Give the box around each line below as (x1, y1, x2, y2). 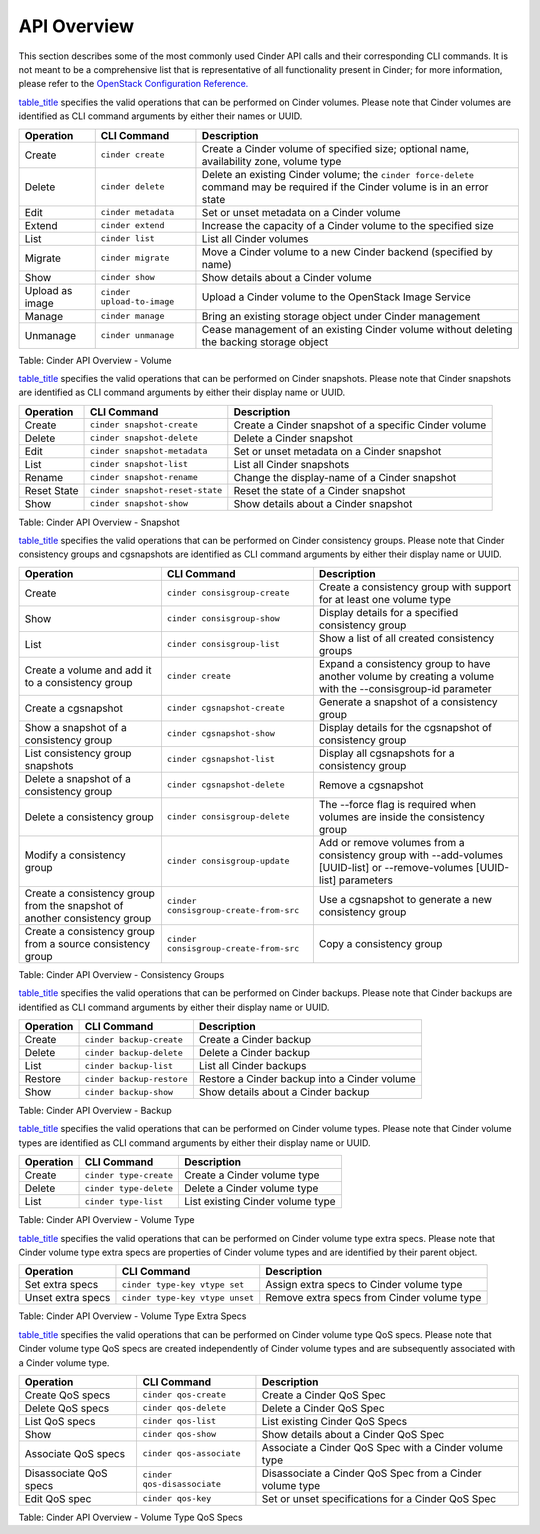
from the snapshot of (24, 898, 124, 912)
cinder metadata (100, 207, 175, 217)
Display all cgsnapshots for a (318, 746, 455, 760)
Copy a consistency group (318, 936, 443, 950)
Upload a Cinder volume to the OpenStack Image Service (201, 290, 471, 304)
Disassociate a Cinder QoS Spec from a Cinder (261, 1466, 482, 1480)
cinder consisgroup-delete (166, 811, 290, 822)
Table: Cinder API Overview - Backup (18, 1105, 172, 1117)
